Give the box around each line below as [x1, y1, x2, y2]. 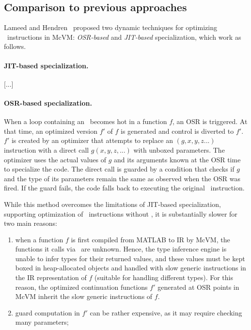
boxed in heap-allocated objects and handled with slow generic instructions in [15, 263, 246, 273]
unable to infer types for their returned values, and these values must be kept [15, 253, 245, 263]
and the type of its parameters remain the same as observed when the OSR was [4, 173, 241, 183]
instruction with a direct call [4, 144, 89, 155]
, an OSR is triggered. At [173, 116, 248, 126]
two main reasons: [4, 218, 57, 228]
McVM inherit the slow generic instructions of [15, 291, 153, 301]
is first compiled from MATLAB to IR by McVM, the [71, 234, 230, 244]
